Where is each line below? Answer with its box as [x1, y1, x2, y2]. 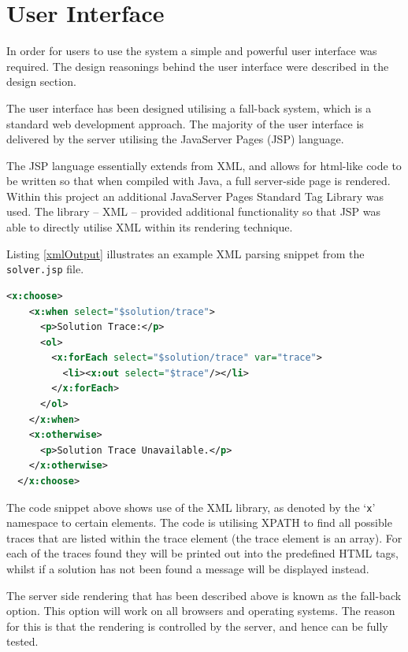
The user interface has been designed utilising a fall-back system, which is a [6, 99, 372, 116]
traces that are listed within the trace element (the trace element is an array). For [6, 529, 402, 546]
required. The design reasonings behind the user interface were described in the [6, 57, 389, 74]
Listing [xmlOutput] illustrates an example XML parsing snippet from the [6, 245, 365, 261]
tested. [6, 633, 39, 650]
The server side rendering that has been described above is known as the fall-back [6, 587, 402, 603]
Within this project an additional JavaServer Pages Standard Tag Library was [6, 187, 384, 204]
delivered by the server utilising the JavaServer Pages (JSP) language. [6, 131, 344, 147]
